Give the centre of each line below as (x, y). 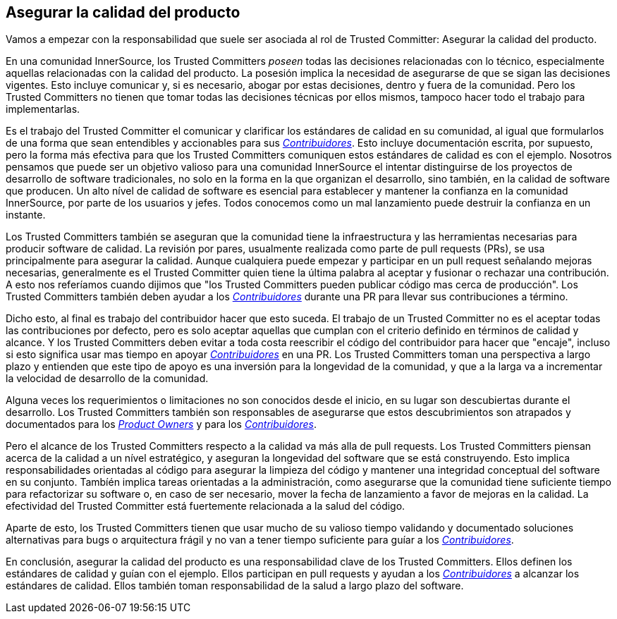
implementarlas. (43, 109)
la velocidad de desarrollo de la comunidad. (107, 379)
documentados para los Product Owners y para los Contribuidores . (161, 424)
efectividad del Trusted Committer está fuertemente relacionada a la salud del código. (206, 506)
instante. (26, 215)
